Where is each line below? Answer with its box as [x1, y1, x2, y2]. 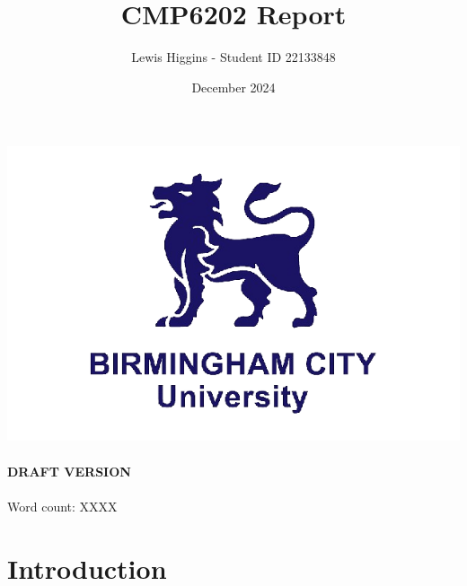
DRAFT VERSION [7, 461, 131, 480]
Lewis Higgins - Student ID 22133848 [131, 48, 336, 66]
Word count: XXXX [7, 496, 118, 515]
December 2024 [191, 77, 276, 96]
